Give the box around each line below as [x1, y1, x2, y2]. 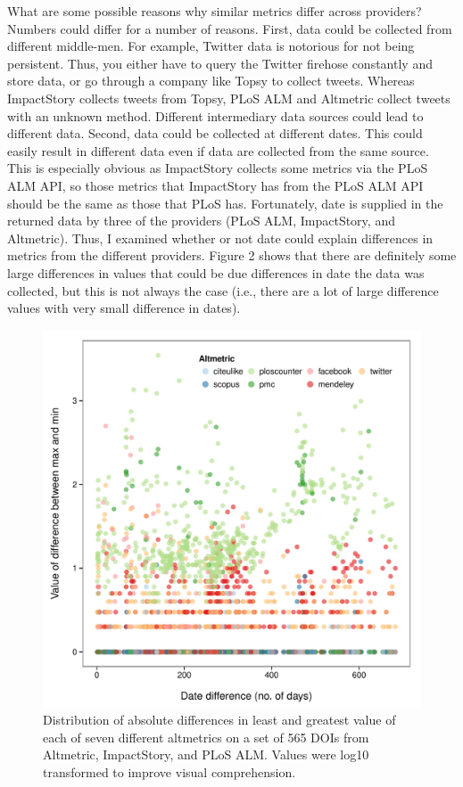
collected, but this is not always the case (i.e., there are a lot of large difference [7, 281, 439, 299]
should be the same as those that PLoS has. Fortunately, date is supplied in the [7, 193, 443, 212]
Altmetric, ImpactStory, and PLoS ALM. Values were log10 [43, 745, 369, 764]
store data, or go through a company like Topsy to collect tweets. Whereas [7, 71, 415, 90]
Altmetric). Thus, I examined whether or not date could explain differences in [7, 228, 434, 247]
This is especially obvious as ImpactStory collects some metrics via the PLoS [7, 159, 428, 177]
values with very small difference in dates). [7, 299, 241, 317]
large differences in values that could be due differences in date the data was [7, 263, 425, 282]
